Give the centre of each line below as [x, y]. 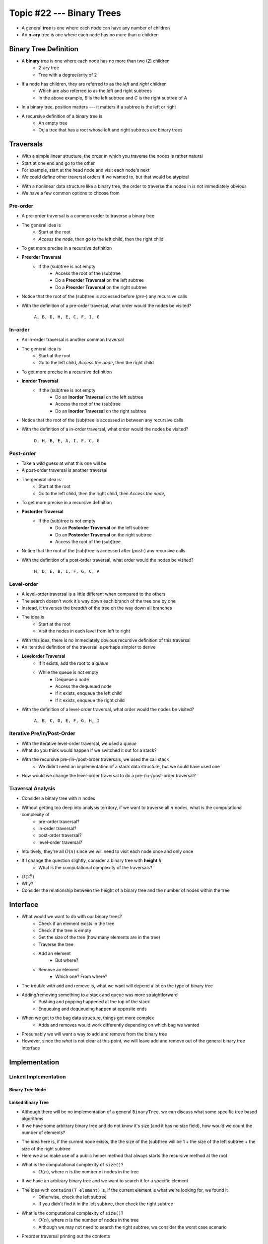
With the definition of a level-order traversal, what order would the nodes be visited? [108, 710]
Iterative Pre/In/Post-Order [42, 733]
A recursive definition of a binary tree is [62, 116]
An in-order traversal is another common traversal [73, 340]
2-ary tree [49, 68]
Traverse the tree [56, 944]
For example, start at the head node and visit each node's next [86, 170]
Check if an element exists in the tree [76, 924]
